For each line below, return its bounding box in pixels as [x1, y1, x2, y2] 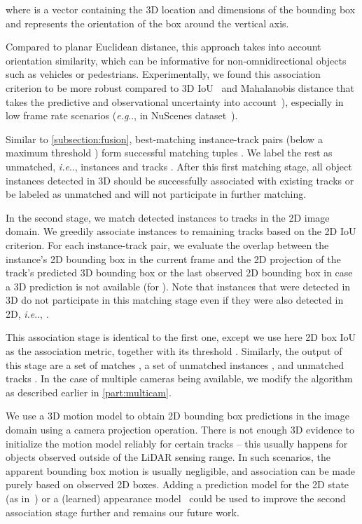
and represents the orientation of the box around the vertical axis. [6, 15, 289, 30]
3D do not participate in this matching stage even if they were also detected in [6, 293, 344, 307]
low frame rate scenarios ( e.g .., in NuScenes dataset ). [6, 108, 238, 123]
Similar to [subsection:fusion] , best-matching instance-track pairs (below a [6, 131, 323, 146]
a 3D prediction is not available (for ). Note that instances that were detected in [6, 278, 351, 293]
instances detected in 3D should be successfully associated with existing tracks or [6, 173, 354, 187]
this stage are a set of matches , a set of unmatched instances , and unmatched [6, 357, 344, 372]
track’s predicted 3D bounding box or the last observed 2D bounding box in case [6, 265, 353, 280]
